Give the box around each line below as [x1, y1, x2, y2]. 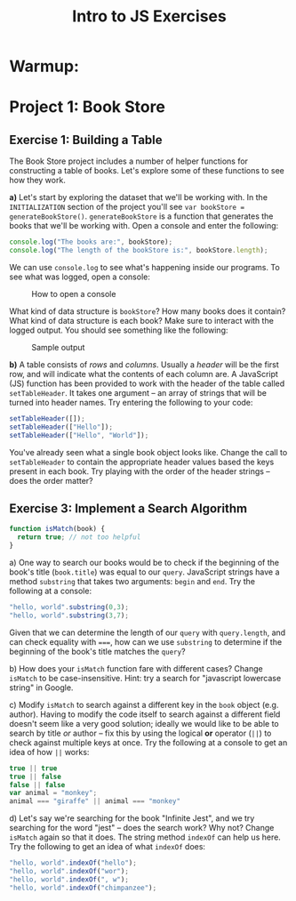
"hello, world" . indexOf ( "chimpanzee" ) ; [9, 883, 157, 892]
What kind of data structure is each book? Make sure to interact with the [9, 315, 274, 326]
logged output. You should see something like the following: [9, 325, 228, 335]
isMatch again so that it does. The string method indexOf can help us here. [9, 832, 282, 842]
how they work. [9, 175, 67, 186]
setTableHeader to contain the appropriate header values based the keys [9, 456, 275, 467]
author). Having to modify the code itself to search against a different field [9, 709, 281, 720]
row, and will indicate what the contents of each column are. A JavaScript [9, 368, 278, 379]
